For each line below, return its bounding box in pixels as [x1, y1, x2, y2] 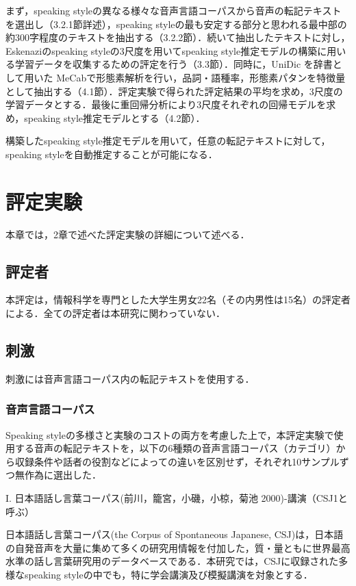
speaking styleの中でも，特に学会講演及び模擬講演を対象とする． [24, 568, 313, 581]
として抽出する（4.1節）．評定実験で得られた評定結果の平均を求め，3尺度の [5, 84, 343, 98]
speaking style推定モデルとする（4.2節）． [24, 110, 205, 125]
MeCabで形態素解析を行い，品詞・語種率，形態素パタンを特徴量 [56, 70, 346, 84]
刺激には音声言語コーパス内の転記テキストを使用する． [5, 371, 255, 385]
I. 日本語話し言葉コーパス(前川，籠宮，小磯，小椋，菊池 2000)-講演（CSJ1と [5, 491, 348, 505]
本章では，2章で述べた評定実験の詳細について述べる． [5, 227, 250, 241]
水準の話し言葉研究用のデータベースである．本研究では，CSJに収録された [5, 554, 339, 568]
